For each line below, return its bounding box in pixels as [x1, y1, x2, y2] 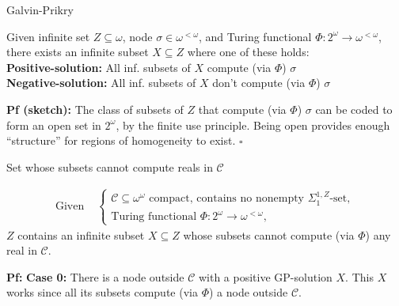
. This [345, 268, 374, 285]
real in [6, 242, 37, 259]
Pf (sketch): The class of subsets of [6, 100, 184, 117]
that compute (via [198, 100, 287, 117]
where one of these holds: [187, 43, 310, 60]
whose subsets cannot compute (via [183, 226, 355, 243]
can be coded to [315, 100, 393, 117]
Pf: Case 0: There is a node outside [6, 268, 184, 285]
